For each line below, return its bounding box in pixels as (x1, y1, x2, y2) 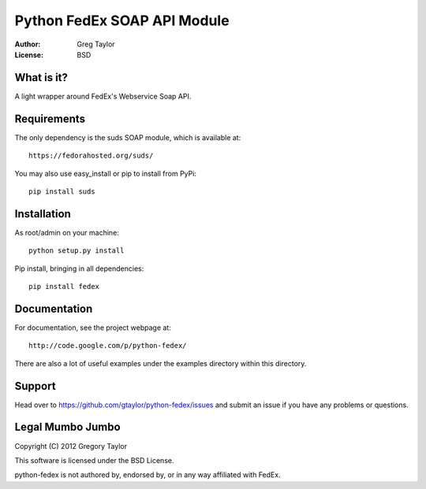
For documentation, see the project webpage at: (14, 323, 171, 332)
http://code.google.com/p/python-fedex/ (28, 341, 187, 350)
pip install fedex (28, 282, 100, 291)
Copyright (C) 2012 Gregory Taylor (14, 441, 128, 450)
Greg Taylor (77, 39, 115, 49)
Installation (14, 207, 71, 220)
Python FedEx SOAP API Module (14, 12, 230, 29)
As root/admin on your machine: (14, 228, 120, 237)
